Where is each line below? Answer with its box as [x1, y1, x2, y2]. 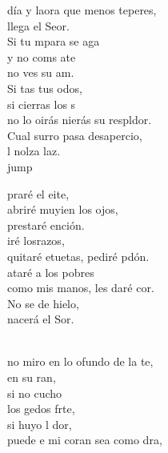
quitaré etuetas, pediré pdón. [7, 247, 150, 264]
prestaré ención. [7, 216, 85, 233]
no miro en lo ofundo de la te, [7, 353, 154, 370]
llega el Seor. [7, 17, 70, 34]
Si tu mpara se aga [7, 33, 100, 50]
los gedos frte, [7, 400, 75, 417]
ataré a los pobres [7, 263, 94, 280]
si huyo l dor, [7, 415, 72, 432]
